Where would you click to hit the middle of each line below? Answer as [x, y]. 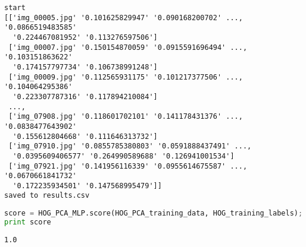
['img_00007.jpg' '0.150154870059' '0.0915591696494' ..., [128, 47]
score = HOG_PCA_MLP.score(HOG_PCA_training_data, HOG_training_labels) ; [154, 213]
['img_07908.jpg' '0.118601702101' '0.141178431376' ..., [126, 117]
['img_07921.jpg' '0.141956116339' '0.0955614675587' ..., [128, 166]
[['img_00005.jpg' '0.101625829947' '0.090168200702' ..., [124, 18]
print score [28, 222]
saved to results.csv [47, 196]
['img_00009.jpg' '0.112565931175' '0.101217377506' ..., [126, 77]
